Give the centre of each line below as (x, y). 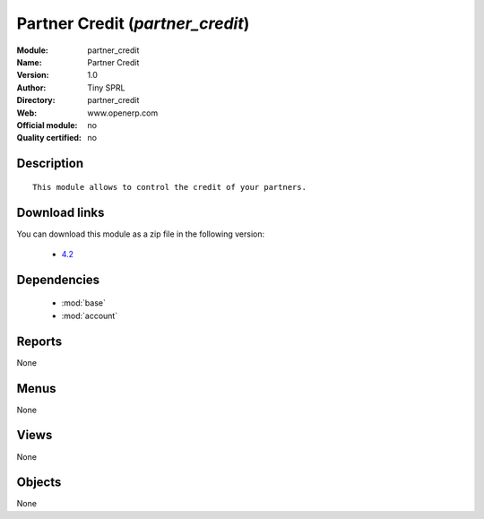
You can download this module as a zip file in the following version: (141, 234)
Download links (60, 212)
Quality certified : (49, 138)
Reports (39, 341)
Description (50, 164)
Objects (39, 483)
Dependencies (58, 279)
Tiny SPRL (106, 87)
